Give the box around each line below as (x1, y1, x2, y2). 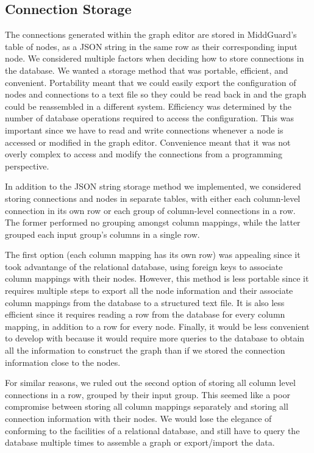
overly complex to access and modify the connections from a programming (5, 148, 282, 160)
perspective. (5, 159, 49, 172)
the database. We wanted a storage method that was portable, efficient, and (5, 63, 288, 76)
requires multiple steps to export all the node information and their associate (5, 284, 293, 297)
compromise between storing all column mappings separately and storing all (5, 400, 288, 413)
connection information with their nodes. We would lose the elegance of (5, 412, 272, 425)
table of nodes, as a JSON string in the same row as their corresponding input (5, 40, 298, 52)
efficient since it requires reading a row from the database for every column (5, 308, 285, 321)
